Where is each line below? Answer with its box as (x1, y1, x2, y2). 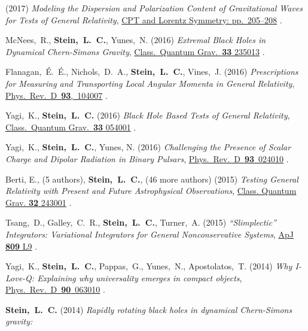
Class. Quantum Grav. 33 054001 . (5, 120, 136, 133)
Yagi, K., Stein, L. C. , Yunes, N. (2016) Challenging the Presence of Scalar (5, 141, 291, 153)
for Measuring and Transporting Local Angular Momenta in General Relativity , (5, 77, 295, 89)
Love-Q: (5, 271, 35, 284)
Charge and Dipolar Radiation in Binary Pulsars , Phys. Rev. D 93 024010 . (5, 152, 289, 165)
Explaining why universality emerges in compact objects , (37, 271, 242, 284)
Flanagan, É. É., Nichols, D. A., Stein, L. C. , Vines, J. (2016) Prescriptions (5, 65, 298, 78)
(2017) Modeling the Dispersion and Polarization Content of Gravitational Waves (5, 2, 303, 14)
